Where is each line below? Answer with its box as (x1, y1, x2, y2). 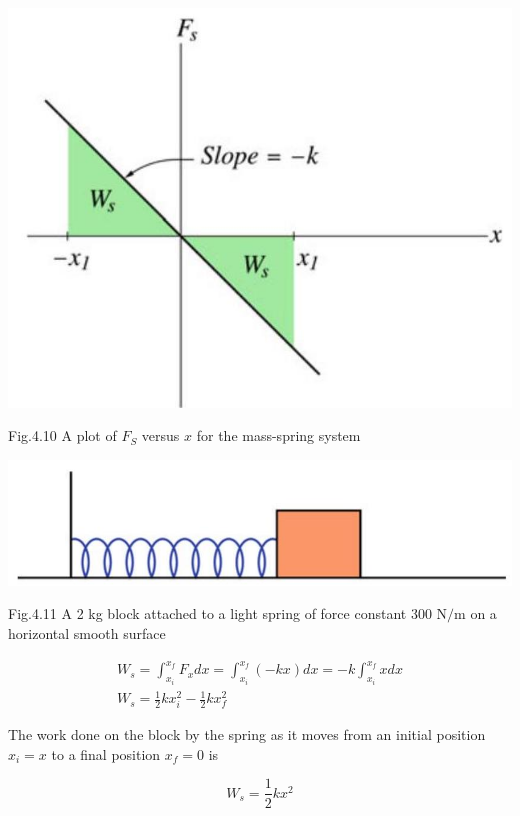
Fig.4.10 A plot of (8, 425, 117, 446)
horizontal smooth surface (8, 623, 166, 644)
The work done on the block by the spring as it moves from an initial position (8, 724, 486, 745)
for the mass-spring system (196, 425, 361, 446)
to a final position (51, 743, 161, 764)
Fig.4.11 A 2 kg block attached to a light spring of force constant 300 (8, 603, 432, 624)
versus (141, 425, 180, 446)
